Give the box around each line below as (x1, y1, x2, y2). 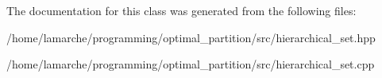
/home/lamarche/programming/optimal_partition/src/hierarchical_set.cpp (6, 56, 375, 72)
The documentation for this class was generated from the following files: (6, 2, 357, 18)
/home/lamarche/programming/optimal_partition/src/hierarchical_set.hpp (6, 29, 376, 45)
